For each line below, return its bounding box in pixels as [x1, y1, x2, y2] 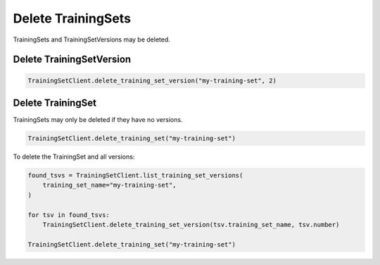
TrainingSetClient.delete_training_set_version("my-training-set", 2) [27, 76, 277, 85]
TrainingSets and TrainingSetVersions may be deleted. [13, 35, 170, 44]
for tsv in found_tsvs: [27, 211, 110, 218]
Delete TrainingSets [13, 11, 132, 26]
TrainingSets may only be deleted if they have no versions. [13, 116, 183, 124]
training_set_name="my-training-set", [42, 181, 177, 190]
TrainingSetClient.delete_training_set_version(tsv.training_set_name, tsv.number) [42, 221, 340, 228]
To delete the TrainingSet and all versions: [13, 152, 135, 161]
